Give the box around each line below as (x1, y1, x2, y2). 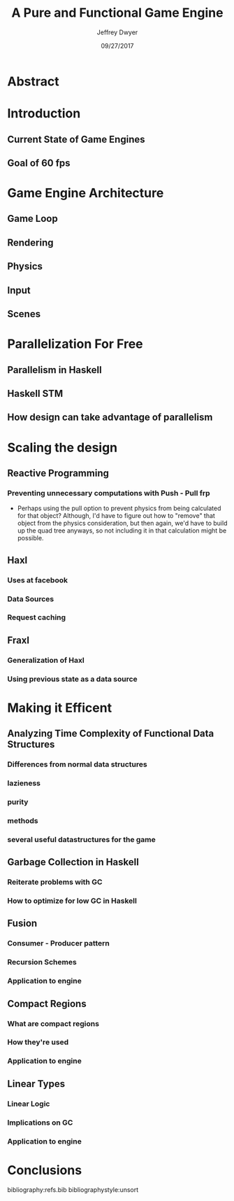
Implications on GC (7, 1118, 73, 1128)
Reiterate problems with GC (7, 877, 103, 887)
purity (7, 797, 29, 807)
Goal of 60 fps (7, 157, 71, 169)
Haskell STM (7, 388, 64, 400)
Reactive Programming (7, 467, 110, 479)
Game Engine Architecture (7, 185, 164, 201)
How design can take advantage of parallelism (7, 412, 213, 423)
